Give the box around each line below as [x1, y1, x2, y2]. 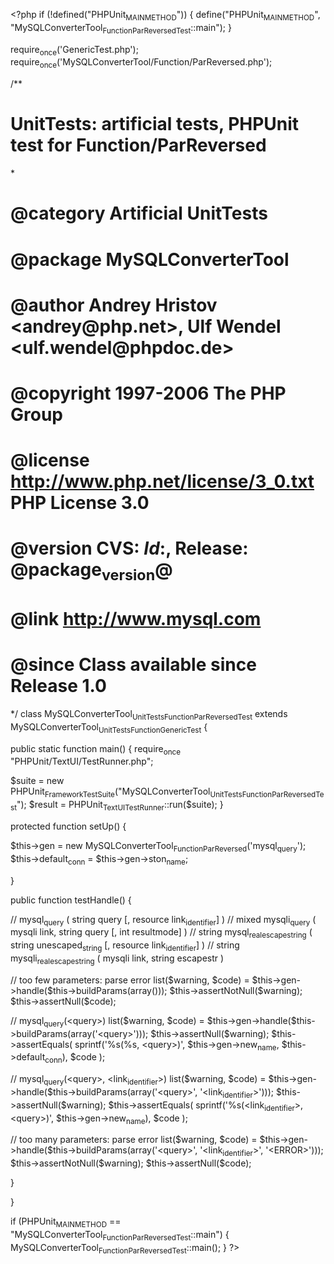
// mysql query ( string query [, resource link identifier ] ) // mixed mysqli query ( [10, 913, 317, 928]
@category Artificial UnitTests [10, 202, 268, 225]
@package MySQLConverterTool [10, 248, 290, 271]
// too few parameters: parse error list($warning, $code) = [10, 974, 250, 986]
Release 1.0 [10, 675, 107, 698]
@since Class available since [10, 654, 257, 676]
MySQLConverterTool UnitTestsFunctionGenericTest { [10, 720, 208, 735]
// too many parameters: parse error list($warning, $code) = [10, 1134, 258, 1146]
